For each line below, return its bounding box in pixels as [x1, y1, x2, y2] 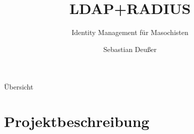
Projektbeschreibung [4, 111, 149, 131]
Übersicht [4, 81, 33, 92]
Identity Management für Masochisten [71, 27, 188, 37]
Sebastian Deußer [103, 43, 157, 54]
